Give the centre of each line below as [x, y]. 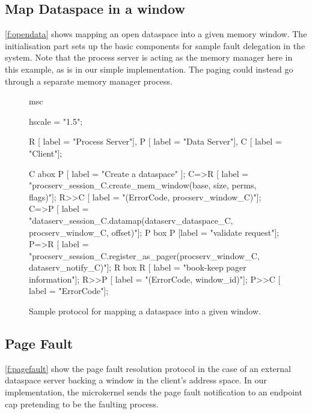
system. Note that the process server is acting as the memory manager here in [149, 57]
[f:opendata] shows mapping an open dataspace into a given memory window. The [156, 34]
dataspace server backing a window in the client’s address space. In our [136, 380]
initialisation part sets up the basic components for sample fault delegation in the [155, 45]
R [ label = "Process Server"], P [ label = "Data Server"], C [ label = [155, 141]
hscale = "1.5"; [56, 121]
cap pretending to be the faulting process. [82, 403]
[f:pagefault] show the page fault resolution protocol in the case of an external [148, 368]
